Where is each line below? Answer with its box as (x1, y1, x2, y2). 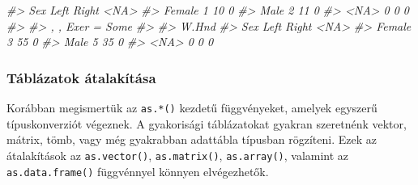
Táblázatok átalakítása (6, 67, 156, 87)
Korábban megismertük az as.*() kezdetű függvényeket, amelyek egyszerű (6, 99, 377, 116)
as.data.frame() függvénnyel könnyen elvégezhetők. (6, 162, 269, 179)
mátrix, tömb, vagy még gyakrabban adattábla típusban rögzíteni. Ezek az (6, 131, 377, 148)
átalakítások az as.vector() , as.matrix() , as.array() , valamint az (6, 146, 349, 163)
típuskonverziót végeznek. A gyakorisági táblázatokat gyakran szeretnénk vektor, (6, 115, 407, 132)
